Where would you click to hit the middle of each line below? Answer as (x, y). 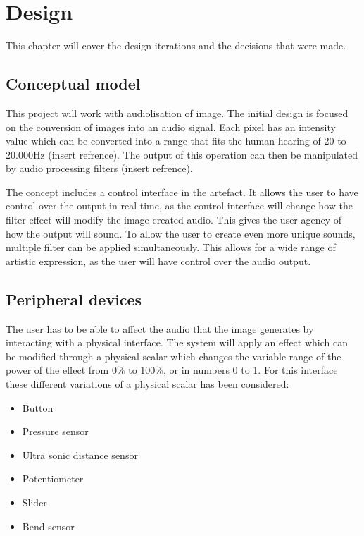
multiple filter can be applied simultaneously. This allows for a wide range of (171, 247)
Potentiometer (53, 479)
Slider (34, 502)
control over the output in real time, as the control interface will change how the (179, 206)
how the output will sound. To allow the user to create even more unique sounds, (181, 233)
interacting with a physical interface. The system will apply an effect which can (177, 342)
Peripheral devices (74, 299)
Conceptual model (73, 84)
